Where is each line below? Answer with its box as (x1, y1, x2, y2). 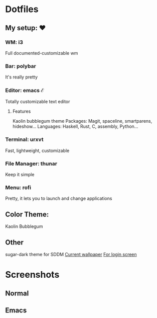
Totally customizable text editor (5, 99, 70, 105)
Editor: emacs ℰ (5, 87, 44, 94)
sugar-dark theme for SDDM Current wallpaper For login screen (5, 251, 137, 257)
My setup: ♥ (5, 24, 46, 32)
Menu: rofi (5, 184, 32, 191)
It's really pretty (5, 74, 38, 80)
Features (12, 108, 31, 114)
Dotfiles (5, 4, 39, 15)
